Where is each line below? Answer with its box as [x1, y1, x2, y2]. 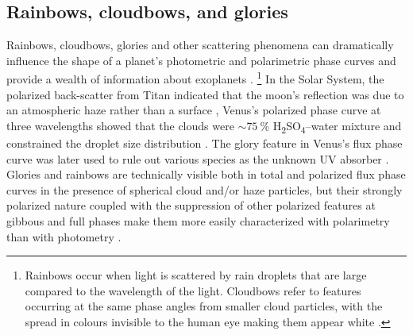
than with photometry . [6, 228, 122, 245]
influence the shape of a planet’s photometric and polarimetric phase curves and [6, 52, 396, 68]
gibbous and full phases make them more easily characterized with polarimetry [6, 212, 390, 229]
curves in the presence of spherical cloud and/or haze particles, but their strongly [6, 181, 403, 198]
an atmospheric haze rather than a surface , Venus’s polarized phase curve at [6, 102, 381, 118]
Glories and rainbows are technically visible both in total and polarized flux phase [6, 166, 406, 183]
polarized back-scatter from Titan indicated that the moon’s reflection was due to [6, 86, 404, 102]
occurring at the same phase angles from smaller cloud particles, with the [25, 298, 383, 314]
